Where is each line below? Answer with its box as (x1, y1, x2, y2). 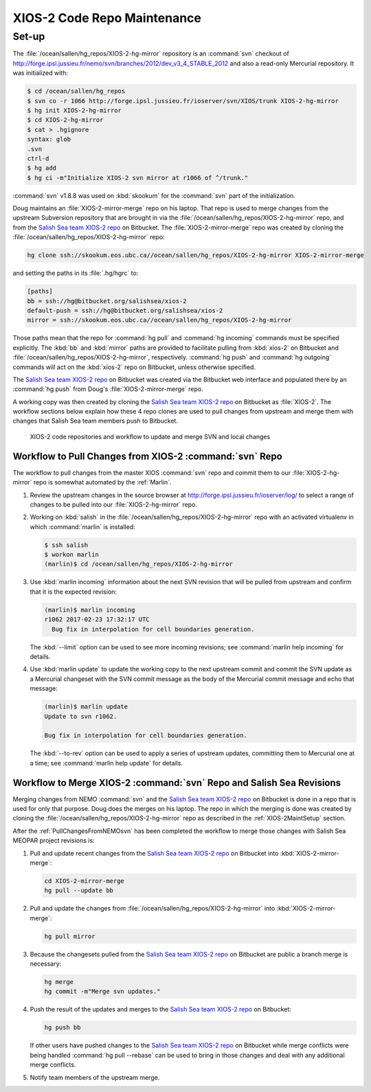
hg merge (44, 978, 74, 986)
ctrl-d (27, 155, 49, 162)
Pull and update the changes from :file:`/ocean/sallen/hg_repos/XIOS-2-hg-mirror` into (30, 904, 276, 913)
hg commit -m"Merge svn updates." (44, 988, 161, 996)
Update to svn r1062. (44, 712, 117, 720)
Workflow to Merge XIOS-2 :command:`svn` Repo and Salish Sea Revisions (12, 777, 341, 788)
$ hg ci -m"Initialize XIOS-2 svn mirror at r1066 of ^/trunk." (27, 174, 249, 181)
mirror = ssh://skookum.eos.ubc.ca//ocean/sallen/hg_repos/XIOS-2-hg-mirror (27, 316, 292, 324)
